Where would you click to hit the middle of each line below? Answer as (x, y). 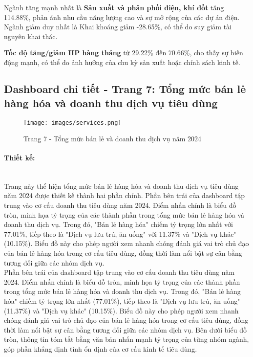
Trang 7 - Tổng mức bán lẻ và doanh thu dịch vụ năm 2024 (113, 138)
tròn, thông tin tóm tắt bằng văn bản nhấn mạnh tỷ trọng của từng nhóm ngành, (126, 339)
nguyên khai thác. (31, 36)
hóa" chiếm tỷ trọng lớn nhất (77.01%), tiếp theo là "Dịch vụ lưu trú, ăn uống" (122, 301)
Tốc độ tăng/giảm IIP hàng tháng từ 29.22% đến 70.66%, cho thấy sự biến (124, 53)
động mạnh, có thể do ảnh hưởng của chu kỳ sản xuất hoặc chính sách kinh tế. (122, 62)
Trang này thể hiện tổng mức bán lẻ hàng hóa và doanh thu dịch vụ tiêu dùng (121, 186)
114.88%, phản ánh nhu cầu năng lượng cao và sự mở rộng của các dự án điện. (122, 17)
